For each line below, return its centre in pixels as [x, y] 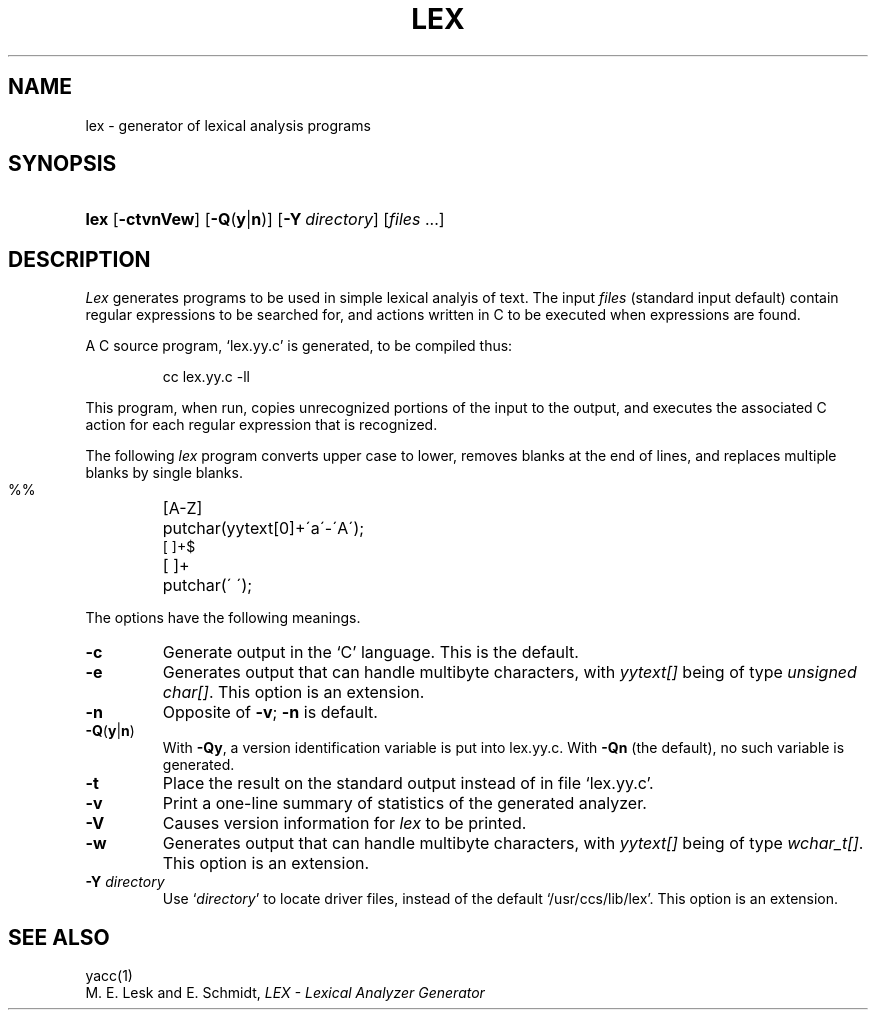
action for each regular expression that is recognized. [261, 425]
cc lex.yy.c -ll [206, 377]
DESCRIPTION [79, 259]
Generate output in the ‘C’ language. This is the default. [370, 652]
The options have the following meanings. [223, 618]
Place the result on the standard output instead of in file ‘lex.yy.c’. [408, 783]
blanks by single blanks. [164, 473]
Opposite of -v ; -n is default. [270, 712]
